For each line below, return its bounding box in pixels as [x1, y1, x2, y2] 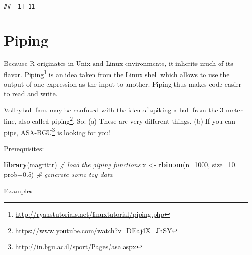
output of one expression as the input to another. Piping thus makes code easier [4, 79, 241, 89]
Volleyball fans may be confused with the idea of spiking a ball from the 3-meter [4, 104, 243, 114]
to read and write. [4, 88, 58, 98]
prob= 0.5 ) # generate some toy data [4, 169, 113, 179]
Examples [4, 185, 32, 195]
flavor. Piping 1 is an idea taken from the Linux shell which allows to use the [4, 68, 230, 79]
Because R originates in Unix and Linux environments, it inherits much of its [4, 58, 233, 68]
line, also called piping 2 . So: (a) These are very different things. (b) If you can [4, 114, 236, 126]
